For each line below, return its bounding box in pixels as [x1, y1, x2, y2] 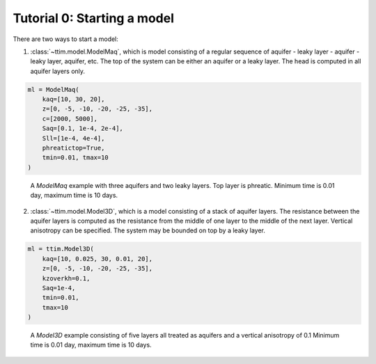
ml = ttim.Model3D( [27, 245, 94, 253]
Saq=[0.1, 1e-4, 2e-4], [42, 125, 123, 132]
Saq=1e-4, [42, 284, 76, 292]
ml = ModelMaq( [27, 86, 79, 93]
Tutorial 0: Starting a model [13, 10, 174, 26]
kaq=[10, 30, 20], [42, 95, 105, 104]
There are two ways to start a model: [13, 35, 118, 43]
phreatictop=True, [42, 144, 105, 152]
